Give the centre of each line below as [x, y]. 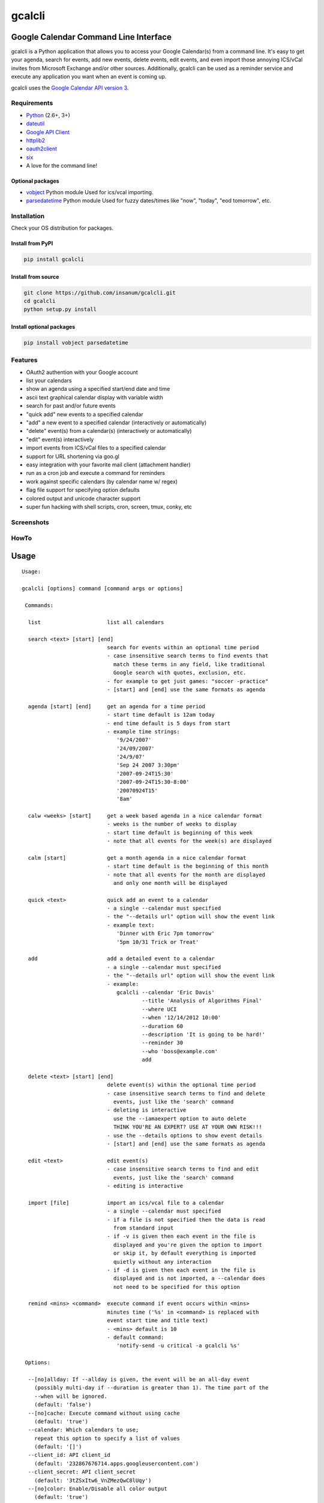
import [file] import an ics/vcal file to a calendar [126, 1203]
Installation [28, 216]
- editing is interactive [145, 1186]
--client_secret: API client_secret [82, 1472]
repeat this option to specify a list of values [107, 1438]
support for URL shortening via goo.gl [73, 456]
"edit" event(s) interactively [60, 439]
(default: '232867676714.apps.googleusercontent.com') [116, 1463]
